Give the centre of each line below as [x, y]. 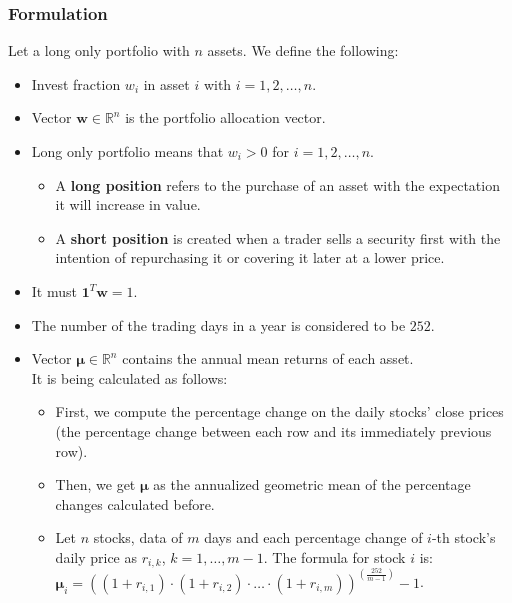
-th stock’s [463, 537]
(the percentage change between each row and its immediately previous [273, 430]
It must [54, 290]
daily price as [96, 556]
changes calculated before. [135, 503]
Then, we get [95, 484]
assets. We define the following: [303, 50]
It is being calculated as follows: [129, 377]
